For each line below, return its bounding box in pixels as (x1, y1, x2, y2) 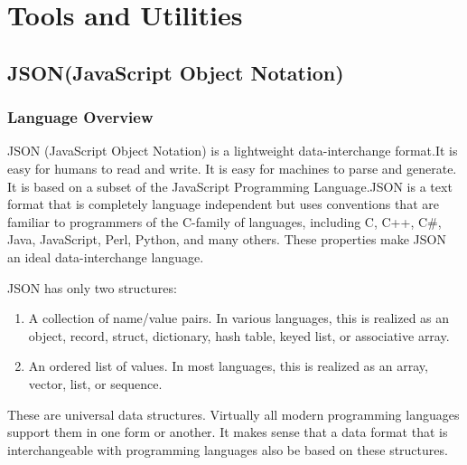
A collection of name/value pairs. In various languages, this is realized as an (28, 308, 450, 327)
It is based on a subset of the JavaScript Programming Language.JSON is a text (7, 176, 453, 195)
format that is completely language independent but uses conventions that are (7, 195, 439, 214)
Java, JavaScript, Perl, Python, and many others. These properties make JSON (7, 230, 446, 249)
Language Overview (7, 106, 154, 128)
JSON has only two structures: (7, 278, 177, 297)
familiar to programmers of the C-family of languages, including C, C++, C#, (7, 212, 442, 231)
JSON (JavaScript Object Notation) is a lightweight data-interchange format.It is (7, 141, 458, 160)
